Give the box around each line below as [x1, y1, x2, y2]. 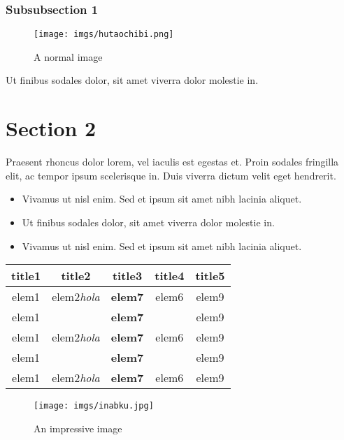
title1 [11, 267, 41, 284]
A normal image [34, 49, 103, 64]
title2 [61, 267, 91, 284]
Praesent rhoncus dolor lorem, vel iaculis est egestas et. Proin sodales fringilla [6, 154, 339, 169]
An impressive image [34, 420, 122, 435]
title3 [112, 267, 143, 284]
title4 [155, 267, 185, 284]
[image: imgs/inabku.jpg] [34, 401, 154, 411]
